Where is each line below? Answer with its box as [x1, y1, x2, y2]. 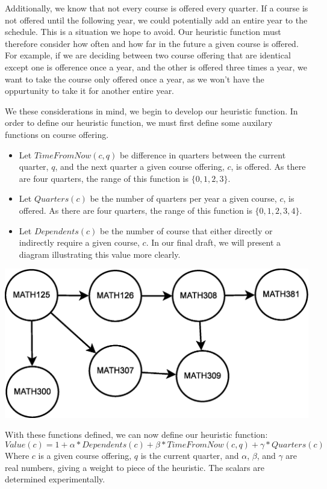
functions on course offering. [5, 128, 109, 140]
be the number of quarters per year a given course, [90, 192, 277, 205]
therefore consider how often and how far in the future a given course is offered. [5, 37, 299, 49]
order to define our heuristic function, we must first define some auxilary [5, 116, 273, 129]
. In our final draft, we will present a [146, 236, 281, 249]
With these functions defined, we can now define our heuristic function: [5, 428, 268, 441]
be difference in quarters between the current [119, 148, 286, 161]
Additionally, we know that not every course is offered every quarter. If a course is [5, 2, 308, 14]
